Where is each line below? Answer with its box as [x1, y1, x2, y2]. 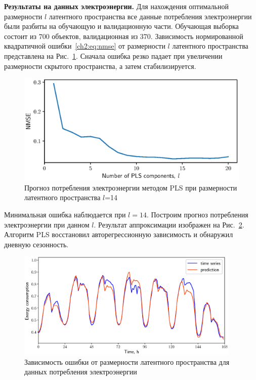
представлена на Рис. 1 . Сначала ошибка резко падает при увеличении [4, 50, 223, 61]
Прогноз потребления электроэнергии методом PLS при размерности [24, 182, 237, 193]
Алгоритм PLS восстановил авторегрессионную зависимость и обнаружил [4, 229, 233, 240]
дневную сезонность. [4, 239, 69, 249]
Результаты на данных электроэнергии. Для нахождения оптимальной [4, 1, 229, 11]
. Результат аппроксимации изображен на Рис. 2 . [94, 219, 244, 230]
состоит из [4, 30, 37, 41]
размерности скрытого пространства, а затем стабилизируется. [4, 60, 196, 71]
